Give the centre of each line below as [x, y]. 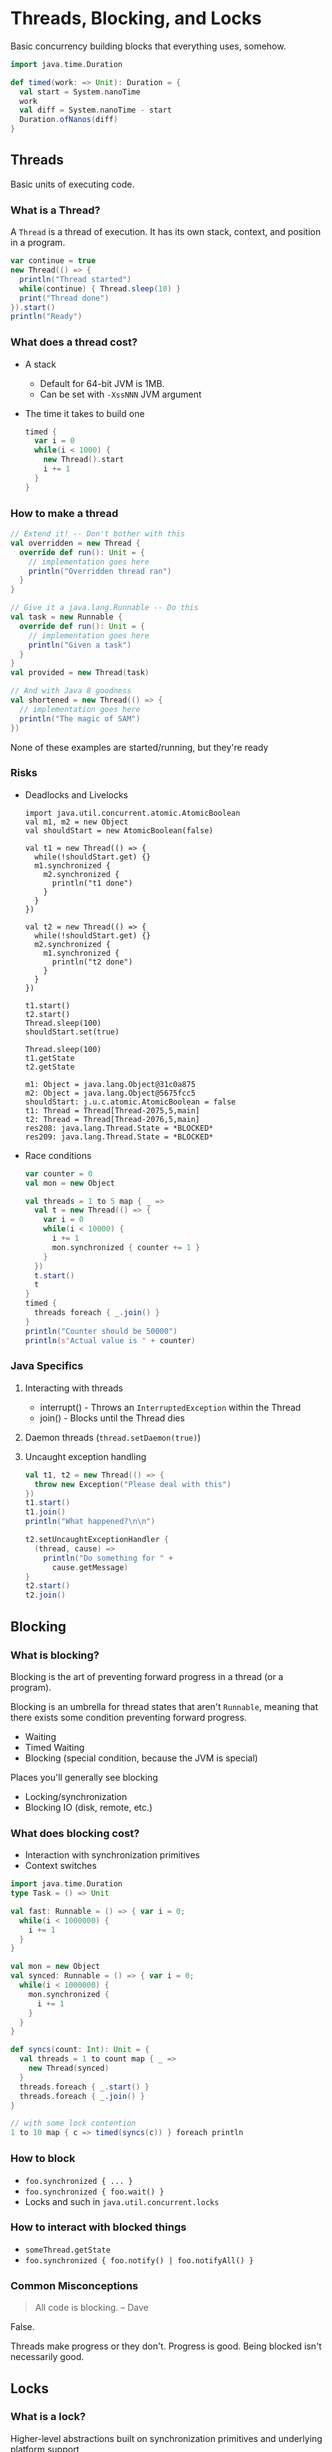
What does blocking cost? [75, 1833]
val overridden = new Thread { [75, 543]
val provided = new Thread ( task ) [80, 673]
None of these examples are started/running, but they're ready [139, 747]
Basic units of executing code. [72, 184]
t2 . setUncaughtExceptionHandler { [96, 1540]
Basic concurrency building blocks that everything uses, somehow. [148, 46]
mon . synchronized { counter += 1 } [126, 1247]
